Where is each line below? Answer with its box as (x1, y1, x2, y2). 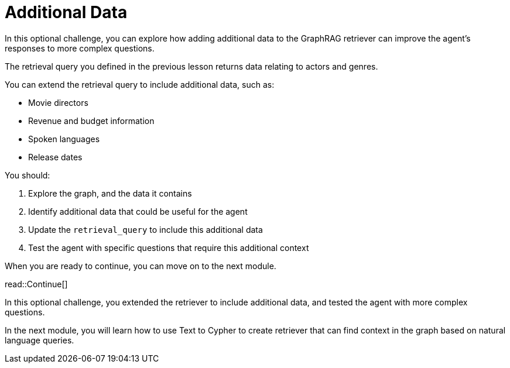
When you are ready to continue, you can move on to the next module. (5, 260, 276, 271)
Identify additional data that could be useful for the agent (28, 206, 248, 216)
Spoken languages (28, 133, 100, 144)
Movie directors (28, 97, 88, 108)
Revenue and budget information (28, 115, 155, 126)
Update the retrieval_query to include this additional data (28, 224, 263, 235)
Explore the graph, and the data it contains (28, 188, 192, 198)
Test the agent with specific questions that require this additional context (28, 242, 309, 253)
